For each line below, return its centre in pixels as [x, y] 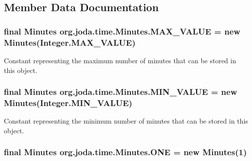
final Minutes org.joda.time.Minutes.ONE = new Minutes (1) [126, 152]
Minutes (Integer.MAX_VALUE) [70, 42]
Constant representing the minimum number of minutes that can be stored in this [126, 121]
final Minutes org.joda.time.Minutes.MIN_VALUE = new [121, 92]
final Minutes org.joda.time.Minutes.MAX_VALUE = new [122, 31]
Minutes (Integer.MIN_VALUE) [68, 102]
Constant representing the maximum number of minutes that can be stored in [120, 60]
